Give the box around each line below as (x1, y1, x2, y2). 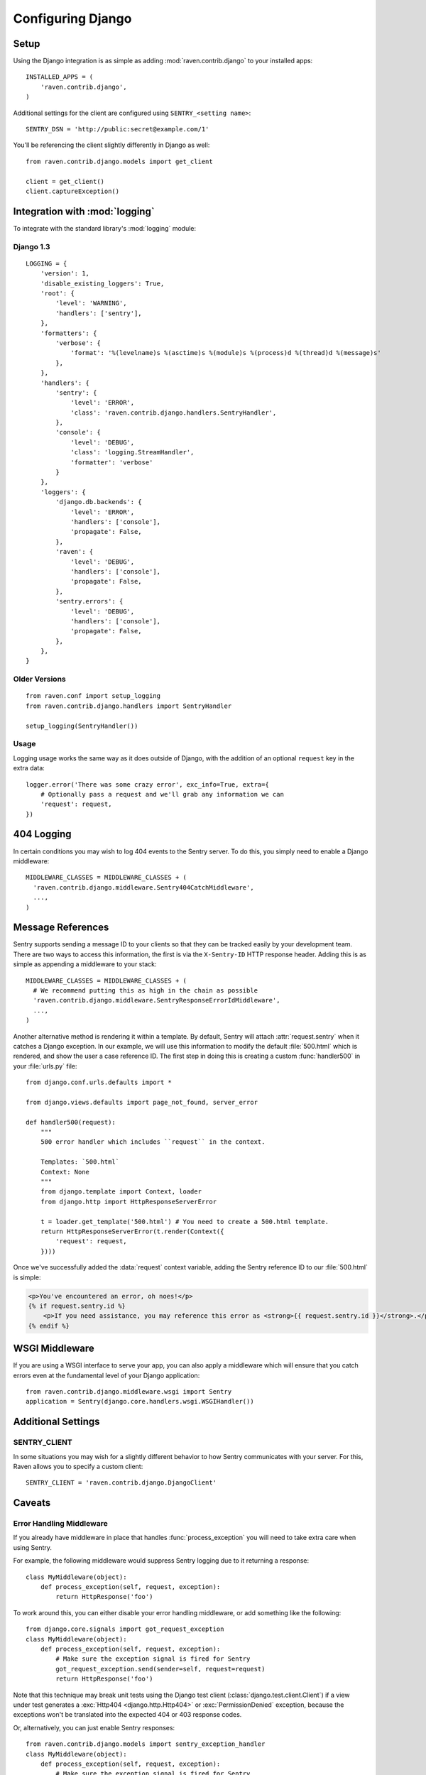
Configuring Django (13, 11, 132, 26)
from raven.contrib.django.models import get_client (26, 157, 213, 165)
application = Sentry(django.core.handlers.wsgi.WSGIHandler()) (26, 1397, 255, 1406)
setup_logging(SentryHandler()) (26, 721, 138, 730)
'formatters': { (40, 329, 97, 337)
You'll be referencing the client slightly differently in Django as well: (13, 141, 210, 149)
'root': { (40, 290, 75, 297)
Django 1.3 (13, 241, 50, 251)
